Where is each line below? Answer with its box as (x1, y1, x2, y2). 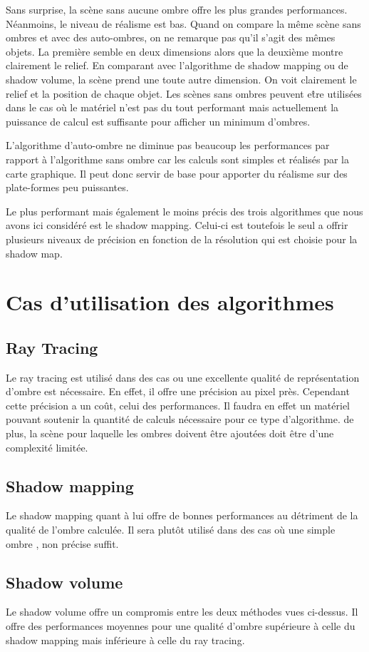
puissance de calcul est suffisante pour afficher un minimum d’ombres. (6, 113, 311, 128)
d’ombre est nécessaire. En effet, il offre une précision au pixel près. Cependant (6, 384, 350, 399)
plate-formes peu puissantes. (6, 180, 129, 195)
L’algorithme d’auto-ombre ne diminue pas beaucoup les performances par (6, 138, 330, 153)
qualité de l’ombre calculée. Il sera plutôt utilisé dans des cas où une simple (6, 522, 336, 537)
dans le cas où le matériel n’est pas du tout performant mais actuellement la (6, 100, 339, 115)
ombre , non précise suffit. (6, 536, 119, 551)
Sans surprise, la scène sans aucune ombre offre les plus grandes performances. (6, 2, 348, 16)
